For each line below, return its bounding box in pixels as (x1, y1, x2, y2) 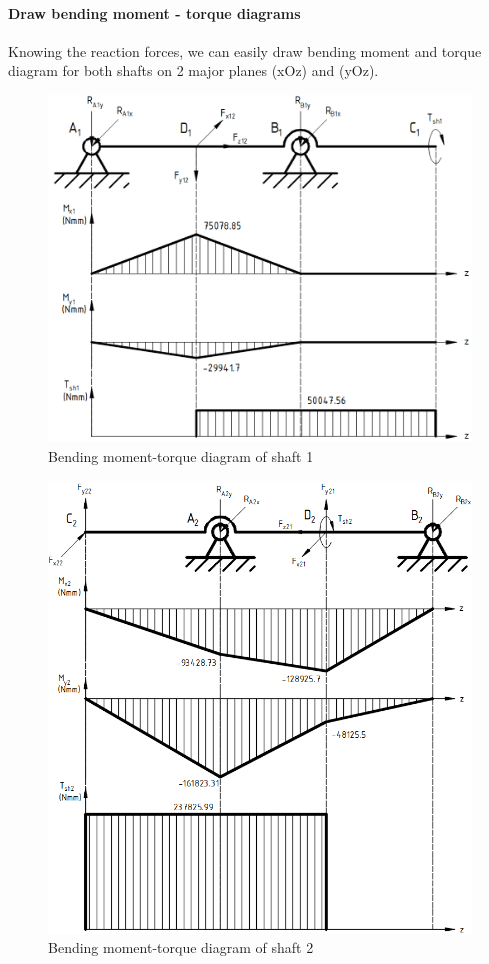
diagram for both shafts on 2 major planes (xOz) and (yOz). (8, 60, 379, 81)
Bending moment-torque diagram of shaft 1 (48, 445, 314, 466)
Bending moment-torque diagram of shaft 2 (48, 937, 314, 958)
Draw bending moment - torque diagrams (8, 2, 301, 23)
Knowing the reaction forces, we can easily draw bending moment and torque (8, 40, 482, 61)
